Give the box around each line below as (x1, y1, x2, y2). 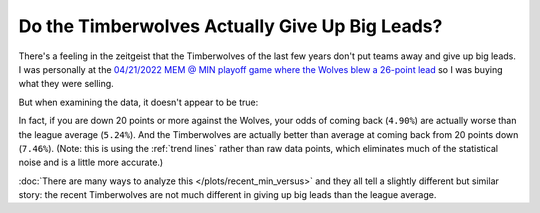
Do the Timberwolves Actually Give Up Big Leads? (18, 15, 443, 37)
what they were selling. (18, 78, 114, 90)
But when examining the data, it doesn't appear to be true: (18, 96, 259, 108)
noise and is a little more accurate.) (18, 156, 164, 169)
